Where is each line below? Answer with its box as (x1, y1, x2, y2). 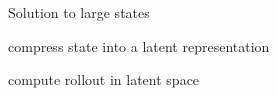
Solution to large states (8, 2, 150, 22)
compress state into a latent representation (8, 35, 270, 56)
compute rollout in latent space (8, 69, 200, 90)
